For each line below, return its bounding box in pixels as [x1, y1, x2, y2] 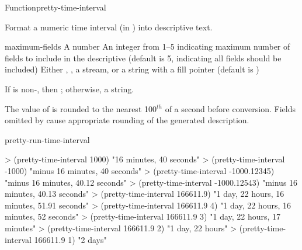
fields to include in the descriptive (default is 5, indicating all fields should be [5, 51, 282, 64]
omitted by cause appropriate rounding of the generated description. [5, 114, 249, 126]
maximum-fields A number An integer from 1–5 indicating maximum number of [5, 40, 290, 53]
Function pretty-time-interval [5, 1, 106, 13]
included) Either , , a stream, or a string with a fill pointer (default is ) [5, 63, 259, 75]
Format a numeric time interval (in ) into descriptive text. [5, 20, 213, 33]
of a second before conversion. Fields [165, 102, 296, 114]
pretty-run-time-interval [5, 133, 90, 145]
